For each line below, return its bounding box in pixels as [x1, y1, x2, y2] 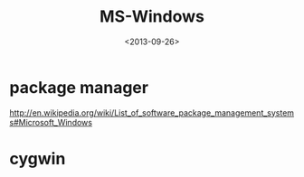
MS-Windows [99, 6, 205, 27]
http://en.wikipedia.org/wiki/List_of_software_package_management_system [9, 107, 295, 118]
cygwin [9, 148, 66, 169]
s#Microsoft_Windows [9, 116, 93, 127]
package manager [9, 77, 149, 98]
